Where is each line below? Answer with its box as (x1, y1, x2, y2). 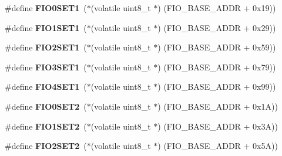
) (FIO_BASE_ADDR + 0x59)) (157, 41, 276, 53)
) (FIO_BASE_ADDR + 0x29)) (157, 21, 276, 33)
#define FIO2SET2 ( (5, 140, 87, 152)
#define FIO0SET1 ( (5, 2, 87, 13)
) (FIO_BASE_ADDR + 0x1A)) (157, 100, 278, 112)
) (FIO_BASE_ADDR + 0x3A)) (157, 120, 278, 132)
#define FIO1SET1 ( (5, 21, 87, 33)
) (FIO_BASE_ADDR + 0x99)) (157, 80, 276, 93)
